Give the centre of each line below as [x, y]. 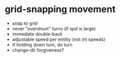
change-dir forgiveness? [38, 50]
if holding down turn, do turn [42, 44]
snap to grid [25, 23]
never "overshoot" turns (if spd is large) [54, 28]
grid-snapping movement [60, 9]
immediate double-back [37, 34]
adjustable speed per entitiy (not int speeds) [59, 39]
